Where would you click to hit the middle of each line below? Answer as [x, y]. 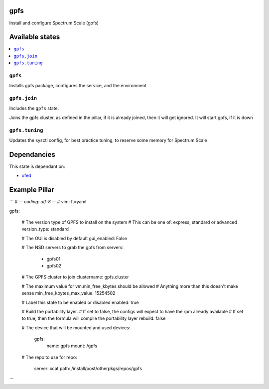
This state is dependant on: [37, 166]
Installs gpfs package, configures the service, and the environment [78, 86]
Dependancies [32, 154]
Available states [35, 37]
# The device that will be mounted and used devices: [76, 327]
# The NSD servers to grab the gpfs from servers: [73, 248]
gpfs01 [54, 259]
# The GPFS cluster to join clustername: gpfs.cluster [75, 277]
